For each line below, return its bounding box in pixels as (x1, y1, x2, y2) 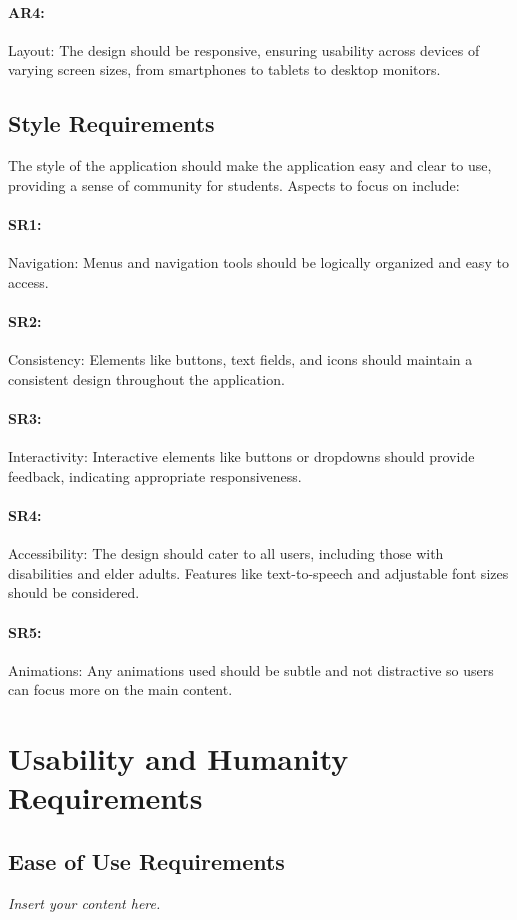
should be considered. (8, 582, 140, 603)
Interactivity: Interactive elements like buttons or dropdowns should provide (8, 446, 475, 467)
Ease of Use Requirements (8, 845, 285, 876)
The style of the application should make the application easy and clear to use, (8, 155, 492, 176)
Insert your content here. (8, 892, 161, 913)
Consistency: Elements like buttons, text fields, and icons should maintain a (8, 349, 473, 370)
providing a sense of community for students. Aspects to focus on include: (8, 174, 460, 195)
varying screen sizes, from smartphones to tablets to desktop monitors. (8, 59, 441, 80)
